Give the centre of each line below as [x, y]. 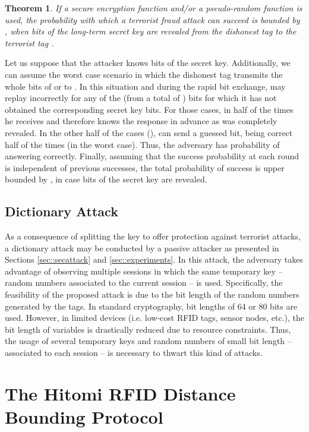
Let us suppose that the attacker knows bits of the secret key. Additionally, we [148, 63]
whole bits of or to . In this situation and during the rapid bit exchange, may [145, 86]
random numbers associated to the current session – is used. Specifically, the [144, 283]
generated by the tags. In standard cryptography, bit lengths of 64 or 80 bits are [151, 306]
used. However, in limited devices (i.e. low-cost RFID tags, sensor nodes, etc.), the [154, 318]
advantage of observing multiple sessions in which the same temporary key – [144, 271]
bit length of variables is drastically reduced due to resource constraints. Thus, [148, 329]
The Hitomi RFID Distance [120, 393]
